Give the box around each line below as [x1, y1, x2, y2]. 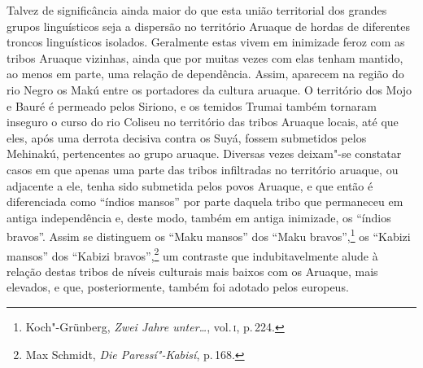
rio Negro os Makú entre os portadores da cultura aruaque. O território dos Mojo [7, 81, 412, 98]
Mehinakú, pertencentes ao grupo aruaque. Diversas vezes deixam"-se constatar [7, 145, 402, 162]
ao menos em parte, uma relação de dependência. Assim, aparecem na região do [7, 65, 404, 82]
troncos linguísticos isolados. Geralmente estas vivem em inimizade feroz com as [7, 33, 405, 50]
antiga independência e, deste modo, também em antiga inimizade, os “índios [7, 208, 391, 226]
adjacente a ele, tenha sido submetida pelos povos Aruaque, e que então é [7, 177, 373, 194]
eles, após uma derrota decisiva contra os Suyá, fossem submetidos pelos [7, 129, 367, 146]
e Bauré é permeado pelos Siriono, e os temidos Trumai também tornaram [7, 97, 377, 114]
